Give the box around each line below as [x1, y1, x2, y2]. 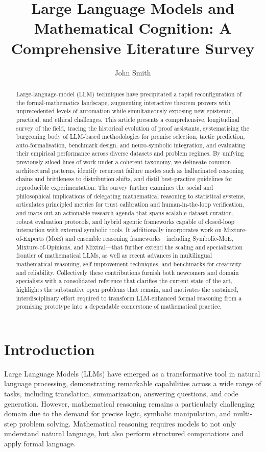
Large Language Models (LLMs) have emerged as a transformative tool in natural [4, 368, 260, 379]
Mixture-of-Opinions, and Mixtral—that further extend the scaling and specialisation [16, 242, 243, 251]
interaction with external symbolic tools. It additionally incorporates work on [16, 225, 222, 234]
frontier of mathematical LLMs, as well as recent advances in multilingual [16, 251, 212, 260]
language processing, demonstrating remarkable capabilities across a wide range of [4, 378, 261, 389]
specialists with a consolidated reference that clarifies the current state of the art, [16, 277, 233, 285]
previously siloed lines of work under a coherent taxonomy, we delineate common [16, 158, 231, 166]
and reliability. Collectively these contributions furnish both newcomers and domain [16, 268, 239, 277]
